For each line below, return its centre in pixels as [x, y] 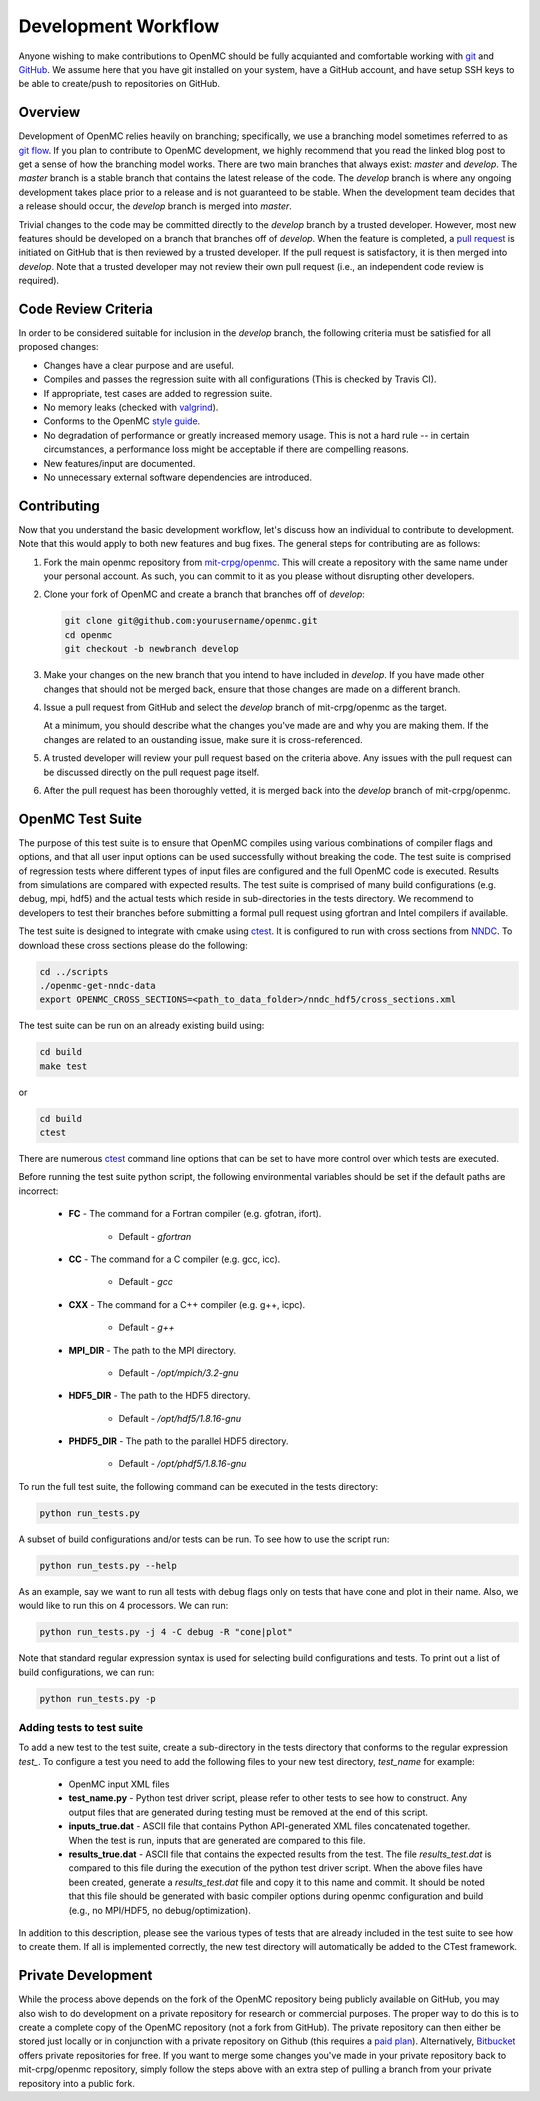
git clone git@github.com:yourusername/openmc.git [191, 621]
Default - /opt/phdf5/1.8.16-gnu [182, 1464]
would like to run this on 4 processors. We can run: [123, 1606]
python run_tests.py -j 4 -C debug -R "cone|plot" [166, 1632]
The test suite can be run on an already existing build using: [141, 1026]
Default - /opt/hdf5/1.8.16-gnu [180, 1418]
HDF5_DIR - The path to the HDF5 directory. [159, 1396]
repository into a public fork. [76, 2083]
